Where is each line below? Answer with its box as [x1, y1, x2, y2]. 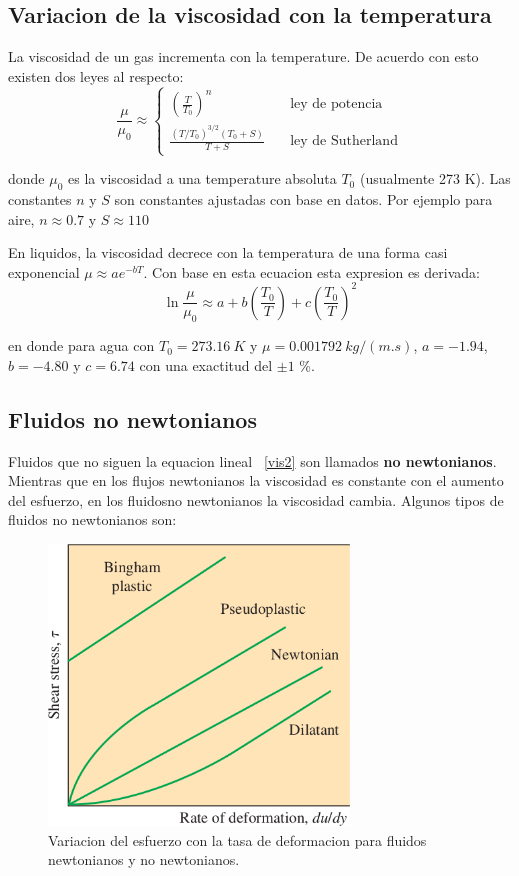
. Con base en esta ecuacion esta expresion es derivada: [143, 261, 480, 282]
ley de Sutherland [290, 134, 398, 149]
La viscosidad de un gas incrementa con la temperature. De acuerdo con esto [8, 46, 479, 67]
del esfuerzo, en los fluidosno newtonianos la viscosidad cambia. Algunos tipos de [8, 489, 504, 510]
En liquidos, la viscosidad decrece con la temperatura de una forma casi [8, 242, 448, 263]
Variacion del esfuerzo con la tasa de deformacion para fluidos [48, 829, 427, 850]
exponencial [8, 261, 80, 282]
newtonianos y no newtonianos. [48, 849, 240, 870]
